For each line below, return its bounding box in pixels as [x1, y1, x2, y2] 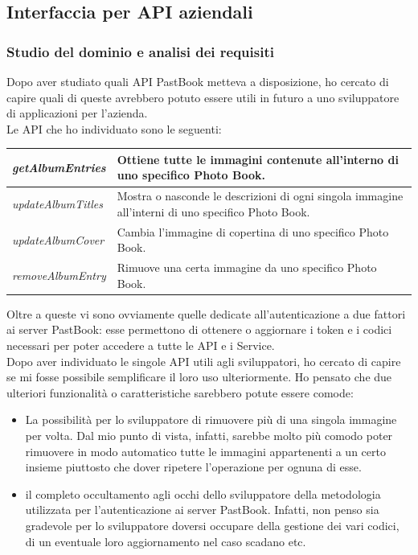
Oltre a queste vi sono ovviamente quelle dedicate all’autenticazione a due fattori [6, 305, 406, 322]
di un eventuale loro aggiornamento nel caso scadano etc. [25, 532, 306, 549]
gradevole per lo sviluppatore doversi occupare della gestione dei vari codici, [25, 517, 400, 533]
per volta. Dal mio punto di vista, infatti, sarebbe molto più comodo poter [25, 427, 393, 444]
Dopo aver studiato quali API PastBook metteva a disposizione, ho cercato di [6, 73, 389, 89]
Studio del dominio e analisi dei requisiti [6, 41, 274, 61]
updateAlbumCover [12, 231, 104, 248]
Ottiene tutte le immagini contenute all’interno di [117, 150, 399, 167]
